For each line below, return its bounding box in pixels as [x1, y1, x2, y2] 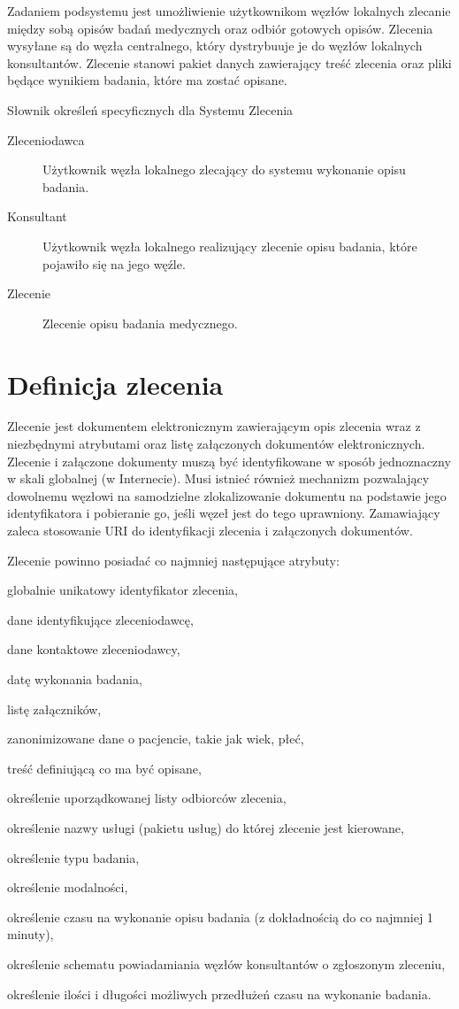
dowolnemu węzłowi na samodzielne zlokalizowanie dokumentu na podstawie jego [7, 486, 447, 504]
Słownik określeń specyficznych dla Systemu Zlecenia [7, 100, 294, 119]
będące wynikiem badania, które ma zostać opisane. [7, 71, 287, 89]
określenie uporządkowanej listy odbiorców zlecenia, [7, 789, 287, 807]
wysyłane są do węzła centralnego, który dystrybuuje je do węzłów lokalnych [7, 36, 423, 55]
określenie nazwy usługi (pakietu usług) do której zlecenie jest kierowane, [7, 818, 404, 836]
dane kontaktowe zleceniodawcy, [7, 640, 180, 659]
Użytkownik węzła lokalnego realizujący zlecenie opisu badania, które [42, 236, 417, 255]
